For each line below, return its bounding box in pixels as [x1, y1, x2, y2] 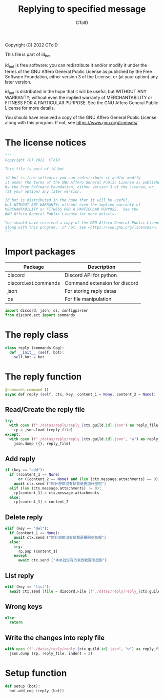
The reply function [5, 371, 82, 382]
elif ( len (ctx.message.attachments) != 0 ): [9, 486, 102, 490]
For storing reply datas [64, 288, 117, 295]
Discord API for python [64, 272, 117, 279]
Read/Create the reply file [5, 405, 85, 414]
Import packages [5, 246, 76, 257]
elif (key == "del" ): [5, 526, 49, 531]
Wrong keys [5, 603, 42, 611]
